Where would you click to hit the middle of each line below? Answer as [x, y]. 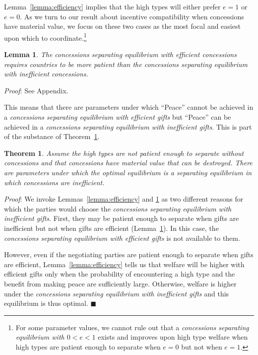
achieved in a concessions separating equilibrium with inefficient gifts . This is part [128, 126]
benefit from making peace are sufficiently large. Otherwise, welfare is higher [120, 283]
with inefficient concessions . [46, 74]
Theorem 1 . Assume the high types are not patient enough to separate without [124, 153]
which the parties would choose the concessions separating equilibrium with [118, 208]
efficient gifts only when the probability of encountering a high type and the [120, 274]
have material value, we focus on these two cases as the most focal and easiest [122, 26]
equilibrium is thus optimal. [46, 303]
